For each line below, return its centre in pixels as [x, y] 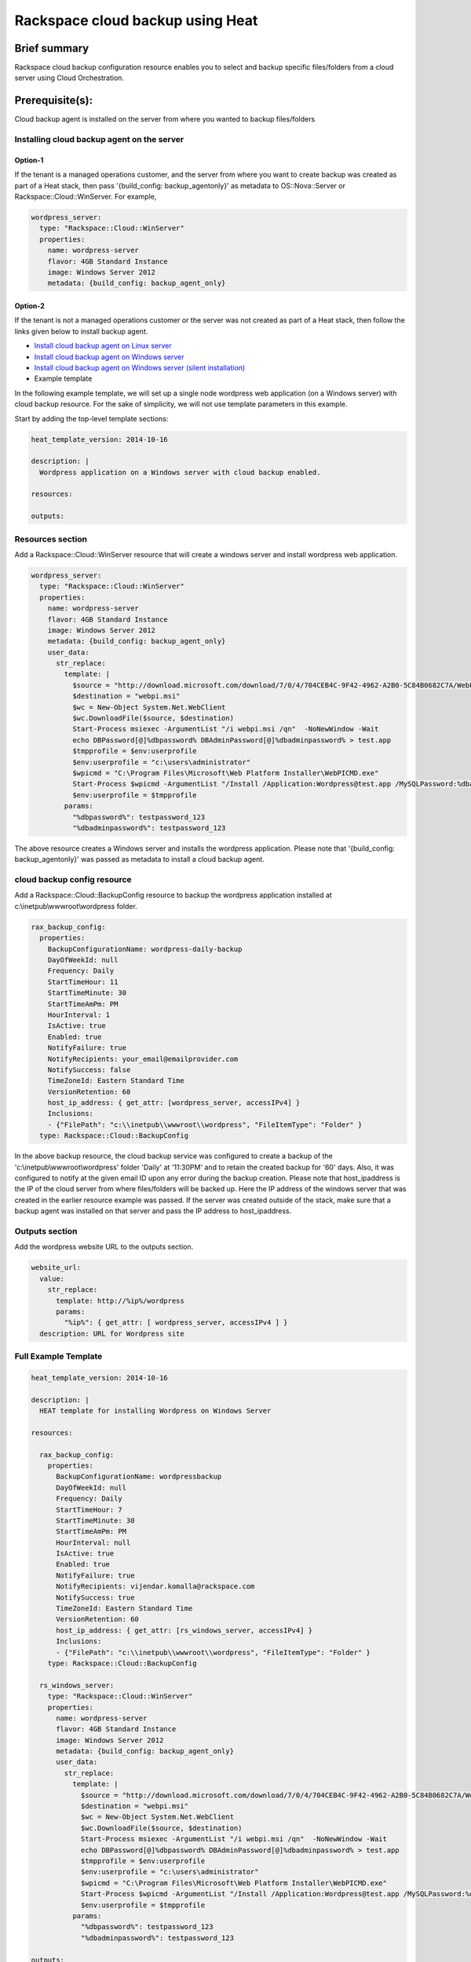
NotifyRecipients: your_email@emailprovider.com [143, 1059]
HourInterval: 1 [78, 1015]
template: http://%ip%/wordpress [120, 1300]
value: [52, 1278]
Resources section [51, 539]
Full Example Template [58, 1356]
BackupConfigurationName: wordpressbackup [139, 1477]
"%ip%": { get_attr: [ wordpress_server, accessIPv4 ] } [176, 1323]
